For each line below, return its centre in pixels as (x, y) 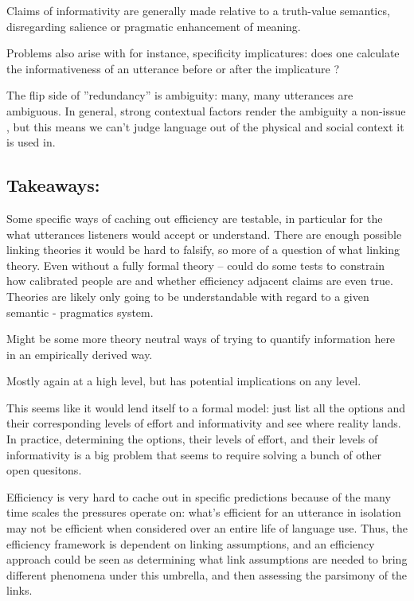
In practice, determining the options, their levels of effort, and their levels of (192, 439)
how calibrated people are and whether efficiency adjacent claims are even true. (200, 281)
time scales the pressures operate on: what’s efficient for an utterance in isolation (204, 512)
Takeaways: (53, 185)
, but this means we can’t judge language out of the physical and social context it (205, 126)
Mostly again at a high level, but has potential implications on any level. (184, 381)
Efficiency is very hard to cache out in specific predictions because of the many (199, 496)
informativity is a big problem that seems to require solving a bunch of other (194, 454)
